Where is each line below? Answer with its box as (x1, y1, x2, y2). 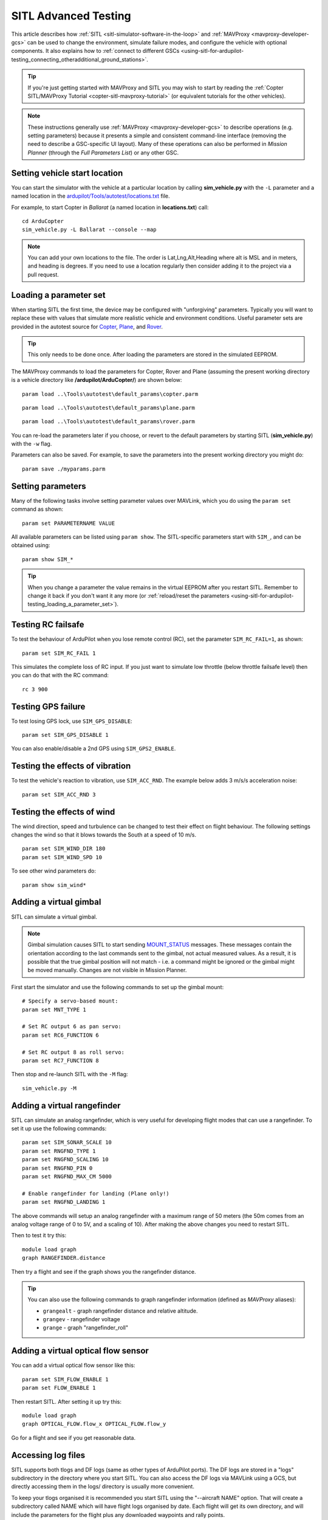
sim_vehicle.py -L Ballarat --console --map (22, 226, 157, 233)
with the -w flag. (11, 440, 52, 447)
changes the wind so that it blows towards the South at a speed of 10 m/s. (11, 831, 197, 838)
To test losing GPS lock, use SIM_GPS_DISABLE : (11, 717, 133, 725)
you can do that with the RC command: (11, 672, 109, 679)
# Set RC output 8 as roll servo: (22, 1049, 125, 1055)
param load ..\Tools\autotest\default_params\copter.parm (22, 390, 199, 398)
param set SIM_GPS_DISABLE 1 (22, 731, 109, 739)
